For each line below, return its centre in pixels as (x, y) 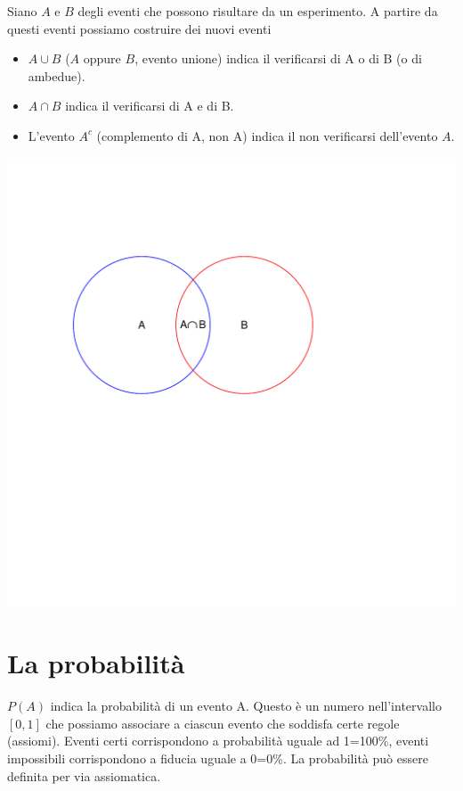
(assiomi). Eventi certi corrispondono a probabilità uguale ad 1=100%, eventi (218, 741)
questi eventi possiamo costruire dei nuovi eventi (139, 28)
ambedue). (57, 75)
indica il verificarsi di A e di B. (150, 106)
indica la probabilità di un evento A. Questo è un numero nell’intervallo (246, 706)
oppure (102, 58)
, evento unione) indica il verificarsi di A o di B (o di (278, 58)
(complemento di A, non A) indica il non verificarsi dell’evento (267, 135)
